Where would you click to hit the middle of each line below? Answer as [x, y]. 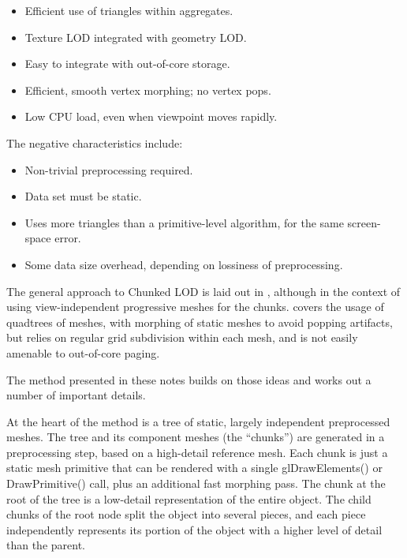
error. [68, 238]
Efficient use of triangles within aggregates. [129, 10]
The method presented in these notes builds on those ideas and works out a [189, 379]
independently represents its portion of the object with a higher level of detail [194, 529]
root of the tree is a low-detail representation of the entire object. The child [189, 498]
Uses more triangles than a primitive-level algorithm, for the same [184, 222]
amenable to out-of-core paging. [83, 352]
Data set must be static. [83, 196]
